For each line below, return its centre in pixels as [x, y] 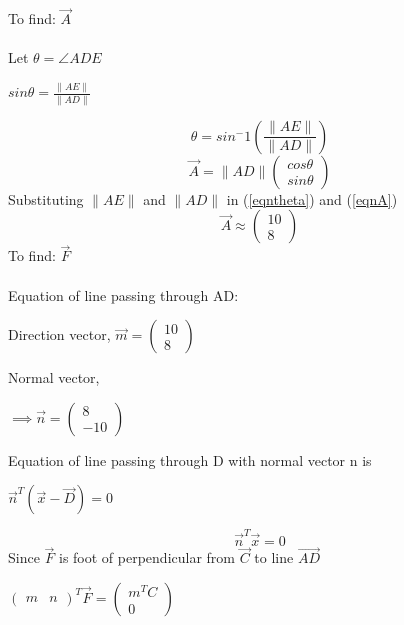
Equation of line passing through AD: [123, 294]
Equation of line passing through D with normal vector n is [190, 459]
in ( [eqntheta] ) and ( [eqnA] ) [312, 198]
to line [274, 557]
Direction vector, [59, 334]
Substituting [46, 198]
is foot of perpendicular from [147, 557]
